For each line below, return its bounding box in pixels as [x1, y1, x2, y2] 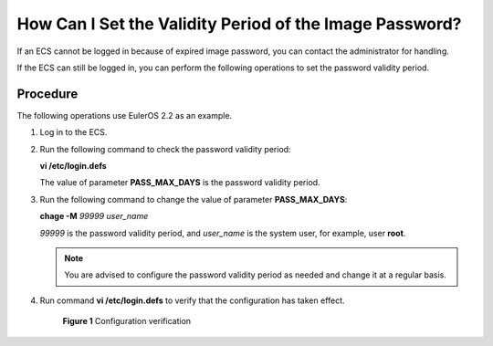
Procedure [16, 86, 79, 101]
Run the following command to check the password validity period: [39, 143, 291, 154]
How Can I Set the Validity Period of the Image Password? [16, 14, 462, 34]
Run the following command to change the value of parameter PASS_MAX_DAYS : [39, 194, 348, 204]
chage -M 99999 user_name [39, 211, 149, 222]
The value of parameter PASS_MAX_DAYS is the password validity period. [39, 177, 320, 188]
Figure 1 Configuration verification [62, 316, 192, 327]
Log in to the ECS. [39, 127, 108, 138]
